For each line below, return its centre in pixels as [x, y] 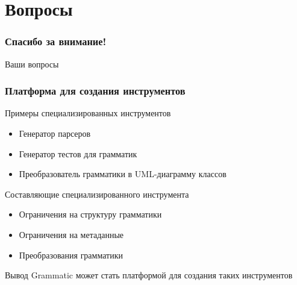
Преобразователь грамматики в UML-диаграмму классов [123, 174]
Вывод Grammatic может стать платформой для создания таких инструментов [149, 275]
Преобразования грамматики [71, 255]
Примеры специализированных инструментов [88, 113]
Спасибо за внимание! [56, 41]
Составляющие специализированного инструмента [97, 194]
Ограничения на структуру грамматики [90, 214]
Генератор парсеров [55, 133]
